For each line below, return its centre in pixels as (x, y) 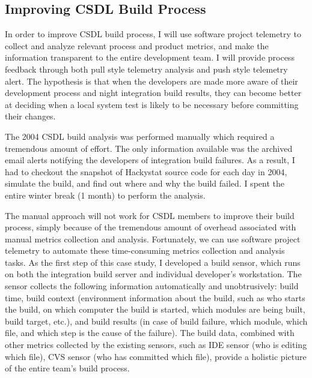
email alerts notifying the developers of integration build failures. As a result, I (150, 160)
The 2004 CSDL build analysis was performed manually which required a (140, 136)
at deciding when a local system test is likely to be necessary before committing (152, 104)
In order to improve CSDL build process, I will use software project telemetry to (153, 34)
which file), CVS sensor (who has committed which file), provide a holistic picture (156, 356)
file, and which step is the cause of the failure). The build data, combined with (150, 333)
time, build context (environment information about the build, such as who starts (155, 297)
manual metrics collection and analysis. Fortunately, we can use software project (153, 238)
